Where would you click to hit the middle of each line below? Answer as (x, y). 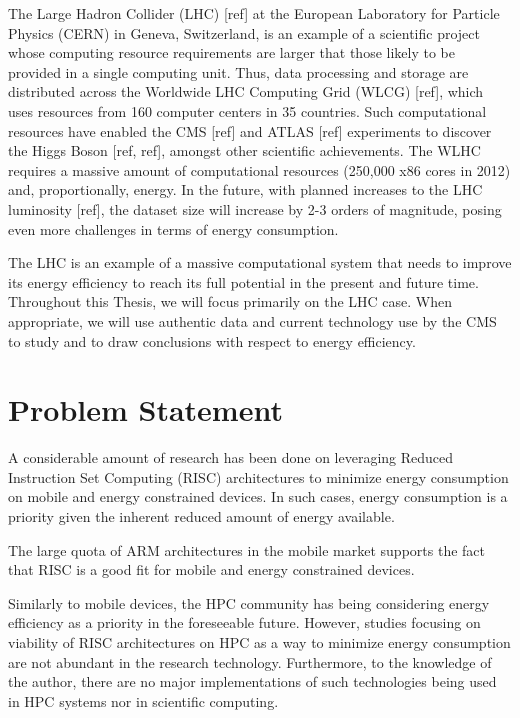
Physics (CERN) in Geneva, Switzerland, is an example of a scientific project (244, 32)
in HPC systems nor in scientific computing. (143, 700)
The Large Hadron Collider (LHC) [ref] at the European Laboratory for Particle (254, 13)
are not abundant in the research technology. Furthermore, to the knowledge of (250, 661)
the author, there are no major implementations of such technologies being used (252, 681)
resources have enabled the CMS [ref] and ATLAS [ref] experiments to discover (250, 130)
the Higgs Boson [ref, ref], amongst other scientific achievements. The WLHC (244, 150)
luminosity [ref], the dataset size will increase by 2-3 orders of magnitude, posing (255, 208)
